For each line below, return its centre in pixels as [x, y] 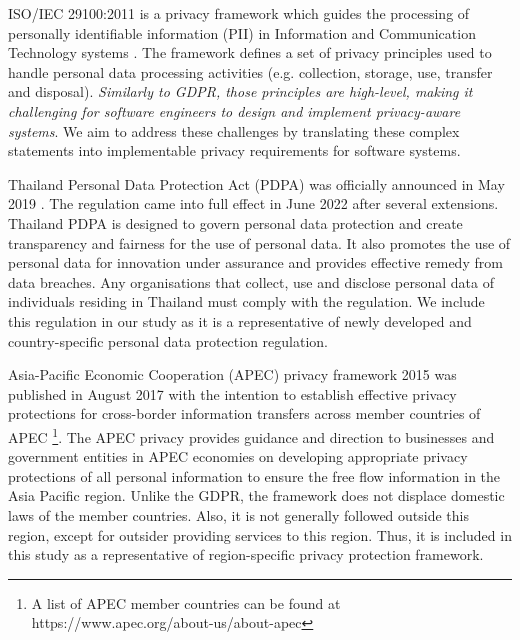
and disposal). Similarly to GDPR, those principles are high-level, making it [240, 91]
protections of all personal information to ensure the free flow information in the [254, 475]
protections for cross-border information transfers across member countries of [244, 413]
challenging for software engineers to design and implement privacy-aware [234, 110]
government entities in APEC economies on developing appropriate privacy [238, 456]
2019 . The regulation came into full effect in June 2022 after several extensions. [253, 203]
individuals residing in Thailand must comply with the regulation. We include [246, 301]
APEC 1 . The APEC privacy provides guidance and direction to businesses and [251, 435]
